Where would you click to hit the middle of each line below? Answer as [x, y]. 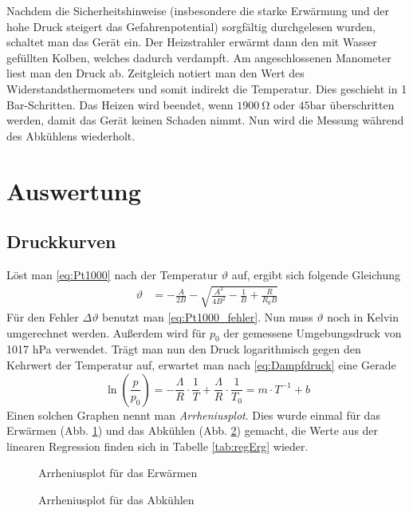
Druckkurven [61, 241]
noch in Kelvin [363, 317]
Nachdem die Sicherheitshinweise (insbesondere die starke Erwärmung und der [198, 10]
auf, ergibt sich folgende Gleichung [316, 274]
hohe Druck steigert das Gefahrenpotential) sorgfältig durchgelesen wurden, [191, 26]
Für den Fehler [43, 317]
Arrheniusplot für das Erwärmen [118, 473]
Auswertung [74, 190]
